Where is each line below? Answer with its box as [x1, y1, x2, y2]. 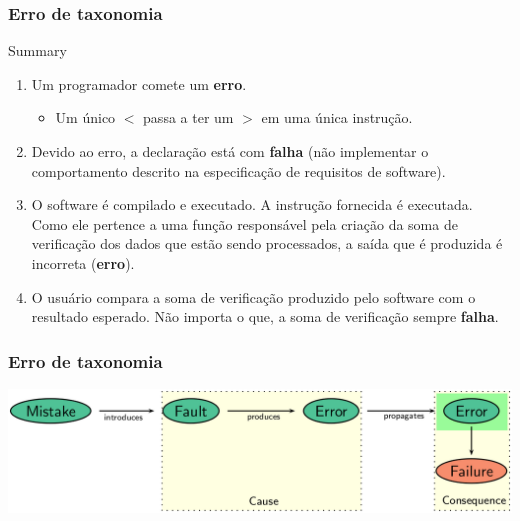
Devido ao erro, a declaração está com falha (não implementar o [31, 141, 429, 161]
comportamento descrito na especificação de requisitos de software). [31, 160, 446, 181]
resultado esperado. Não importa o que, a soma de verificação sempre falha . [31, 306, 499, 327]
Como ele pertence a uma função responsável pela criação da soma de [31, 213, 458, 234]
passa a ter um [143, 107, 234, 128]
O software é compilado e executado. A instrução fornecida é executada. [31, 194, 473, 215]
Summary [8, 40, 67, 61]
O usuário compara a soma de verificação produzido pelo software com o [31, 286, 476, 307]
